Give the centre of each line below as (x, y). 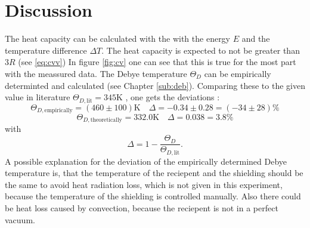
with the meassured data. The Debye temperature (96, 73)
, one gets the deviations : (173, 97)
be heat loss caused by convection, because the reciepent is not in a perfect (142, 207)
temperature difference (46, 50)
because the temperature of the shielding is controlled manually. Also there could (153, 196)
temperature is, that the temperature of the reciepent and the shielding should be (154, 173)
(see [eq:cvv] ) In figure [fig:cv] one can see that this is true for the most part (157, 62)
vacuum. (20, 219)
